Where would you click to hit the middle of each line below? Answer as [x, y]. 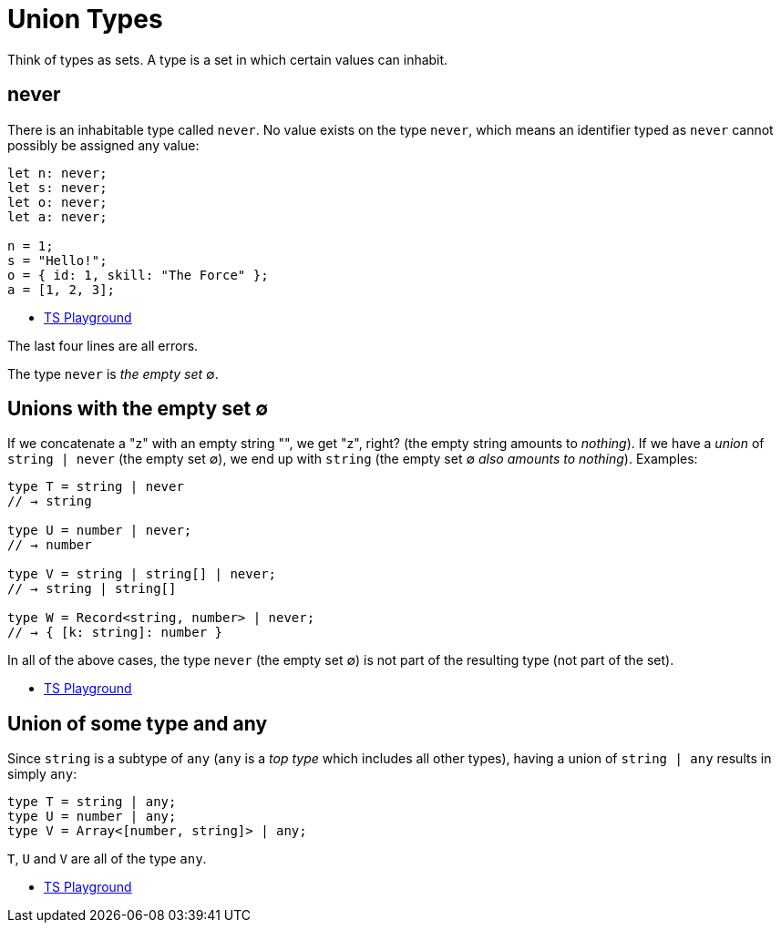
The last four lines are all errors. [103, 345]
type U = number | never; [100, 531]
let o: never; [57, 202]
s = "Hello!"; [57, 260]
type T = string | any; [92, 802]
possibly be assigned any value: [103, 145]
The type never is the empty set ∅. [113, 373]
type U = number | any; [92, 817]
